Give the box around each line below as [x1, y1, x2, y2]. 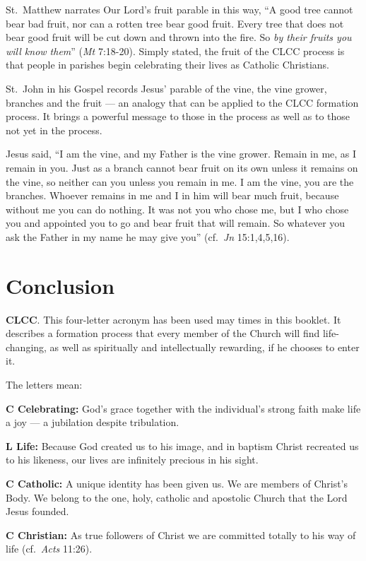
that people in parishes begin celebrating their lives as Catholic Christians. [6, 57, 329, 72]
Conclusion [6, 271, 115, 300]
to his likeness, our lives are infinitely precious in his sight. [6, 452, 259, 467]
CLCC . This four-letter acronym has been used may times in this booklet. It [6, 312, 341, 326]
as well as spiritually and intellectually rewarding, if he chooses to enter [49, 339, 360, 354]
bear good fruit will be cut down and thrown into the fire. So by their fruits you [6, 30, 352, 45]
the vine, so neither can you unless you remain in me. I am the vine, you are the [6, 174, 354, 189]
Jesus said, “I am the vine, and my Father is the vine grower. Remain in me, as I [6, 146, 357, 161]
